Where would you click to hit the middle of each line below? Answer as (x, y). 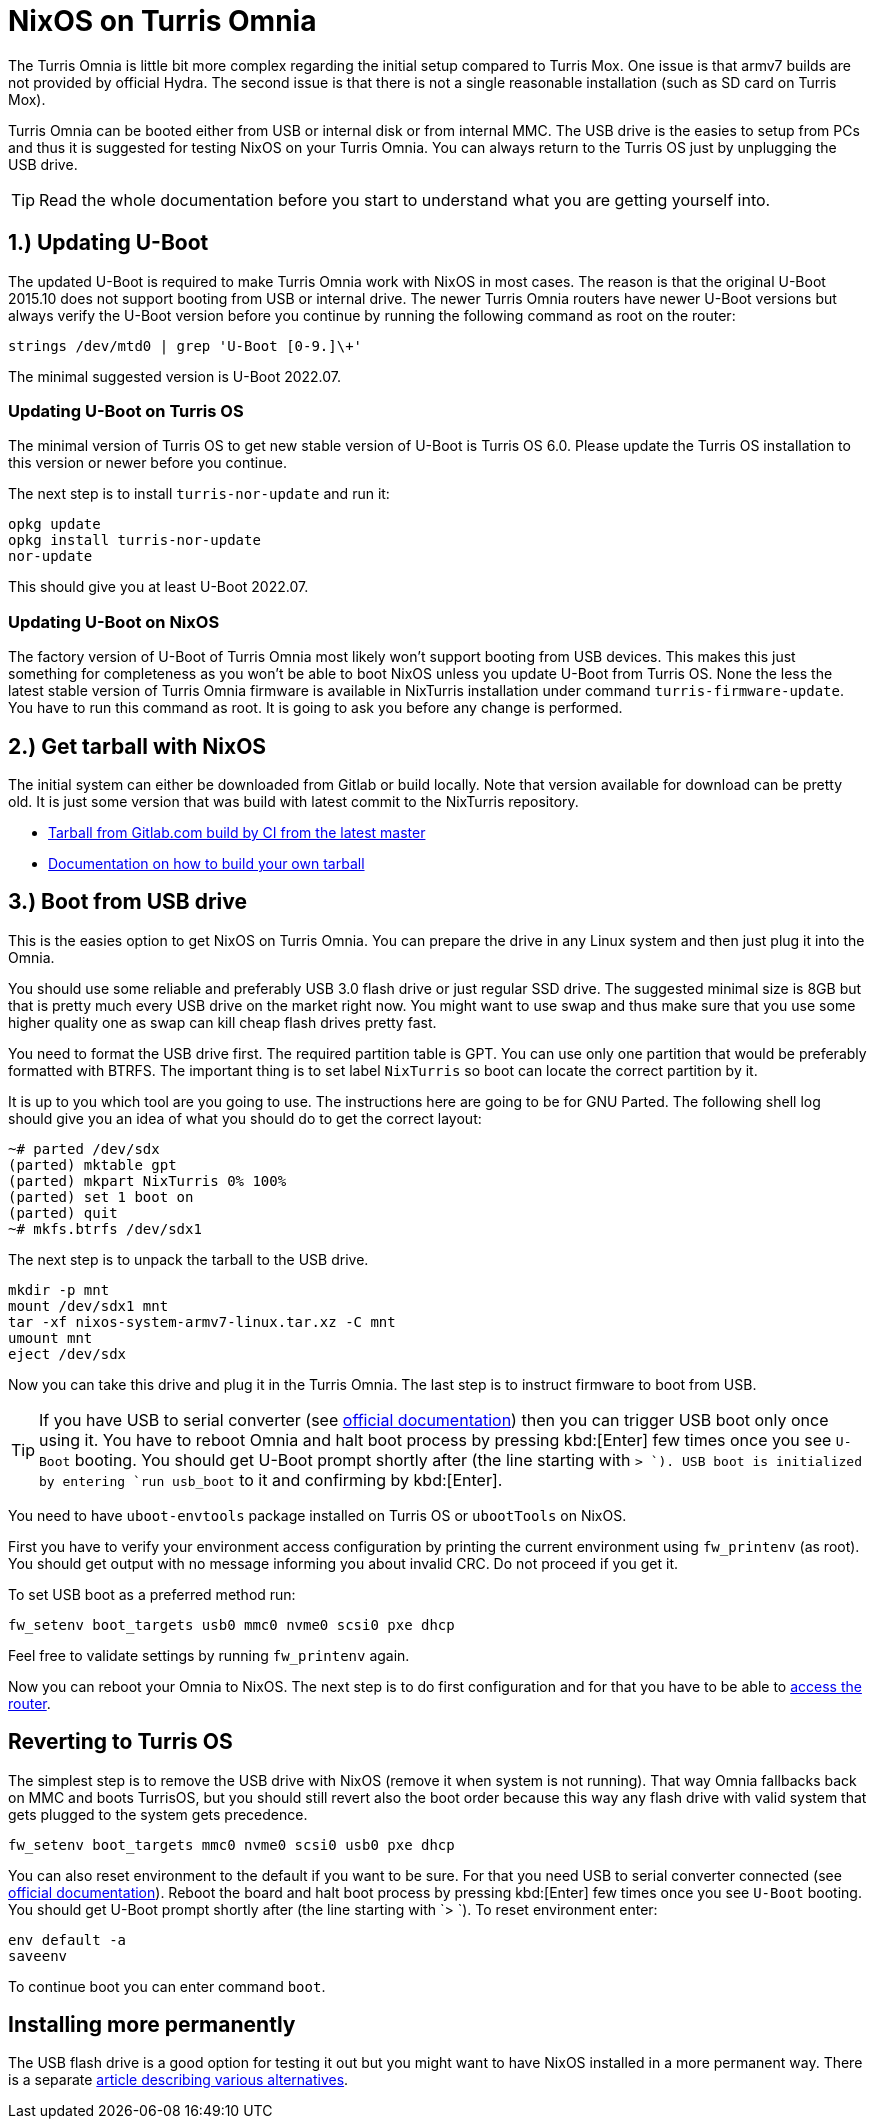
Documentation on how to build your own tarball (206, 863)
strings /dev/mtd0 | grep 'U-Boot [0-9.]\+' (185, 345)
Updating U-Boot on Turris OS (126, 410)
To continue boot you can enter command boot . (167, 1986)
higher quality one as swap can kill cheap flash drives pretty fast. (222, 1022)
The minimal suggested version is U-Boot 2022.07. (175, 376)
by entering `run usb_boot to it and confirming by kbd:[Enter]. (271, 1479)
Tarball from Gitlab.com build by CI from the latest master (237, 832)
